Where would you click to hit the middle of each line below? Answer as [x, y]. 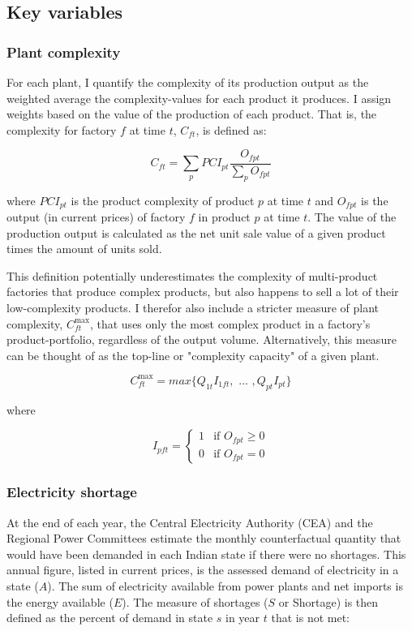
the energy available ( [60, 601]
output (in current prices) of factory [96, 217]
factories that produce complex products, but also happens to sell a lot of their [203, 292]
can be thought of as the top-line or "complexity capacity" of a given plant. [193, 355]
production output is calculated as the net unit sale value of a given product [196, 232]
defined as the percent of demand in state [110, 618]
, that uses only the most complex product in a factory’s [230, 323]
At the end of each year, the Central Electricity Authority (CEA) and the [190, 522]
